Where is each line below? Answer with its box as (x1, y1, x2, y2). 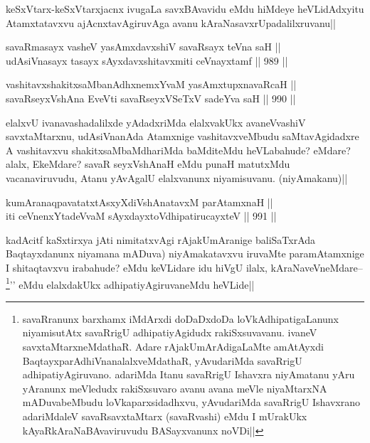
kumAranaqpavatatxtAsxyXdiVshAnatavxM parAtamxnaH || (6, 194, 273, 209)
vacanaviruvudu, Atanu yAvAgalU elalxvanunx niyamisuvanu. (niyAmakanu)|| (6, 170, 348, 185)
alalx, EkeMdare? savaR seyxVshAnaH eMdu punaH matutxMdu (6, 156, 290, 171)
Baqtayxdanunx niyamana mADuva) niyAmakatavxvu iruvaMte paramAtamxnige (6, 246, 364, 261)
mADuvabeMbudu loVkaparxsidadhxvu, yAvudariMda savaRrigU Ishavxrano (22, 395, 360, 410)
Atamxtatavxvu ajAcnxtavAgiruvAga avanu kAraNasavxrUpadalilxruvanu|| (6, 15, 336, 30)
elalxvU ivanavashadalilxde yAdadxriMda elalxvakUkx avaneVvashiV (6, 114, 306, 129)
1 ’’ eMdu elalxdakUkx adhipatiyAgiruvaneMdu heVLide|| (6, 274, 255, 292)
